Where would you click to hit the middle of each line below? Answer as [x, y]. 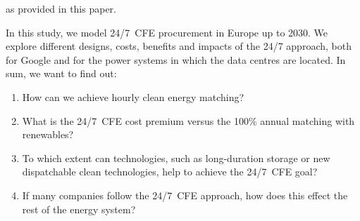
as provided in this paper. [61, 8]
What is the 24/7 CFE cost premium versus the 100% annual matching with [188, 120]
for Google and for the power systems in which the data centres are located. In [176, 59]
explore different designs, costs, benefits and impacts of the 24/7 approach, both [179, 46]
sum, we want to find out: [61, 73]
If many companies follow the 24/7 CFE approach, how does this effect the [185, 195]
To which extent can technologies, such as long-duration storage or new [176, 158]
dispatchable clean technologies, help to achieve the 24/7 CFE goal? [170, 172]
